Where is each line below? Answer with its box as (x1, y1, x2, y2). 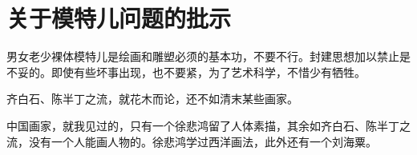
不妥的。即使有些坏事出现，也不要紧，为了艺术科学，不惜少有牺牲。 (6, 63, 366, 80)
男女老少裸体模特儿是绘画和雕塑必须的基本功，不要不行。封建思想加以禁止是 (6, 48, 411, 65)
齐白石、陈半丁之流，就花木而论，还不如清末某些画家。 (6, 90, 298, 107)
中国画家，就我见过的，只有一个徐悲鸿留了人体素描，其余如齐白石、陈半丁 (6, 117, 399, 133)
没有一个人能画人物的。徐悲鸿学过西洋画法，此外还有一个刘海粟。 (28, 133, 377, 149)
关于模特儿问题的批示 (6, 2, 232, 34)
